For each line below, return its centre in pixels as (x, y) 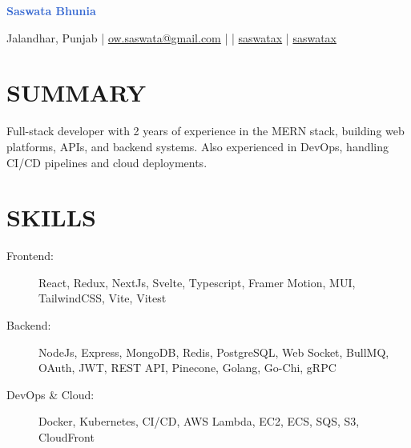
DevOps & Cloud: (50, 394)
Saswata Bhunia (51, 10)
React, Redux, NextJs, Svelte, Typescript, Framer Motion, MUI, (197, 282)
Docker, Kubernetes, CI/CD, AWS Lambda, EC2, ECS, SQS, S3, (199, 421)
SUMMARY (76, 92)
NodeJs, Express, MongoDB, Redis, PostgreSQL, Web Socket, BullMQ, (214, 352)
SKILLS (51, 217)
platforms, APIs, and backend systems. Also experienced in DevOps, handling (198, 146)
